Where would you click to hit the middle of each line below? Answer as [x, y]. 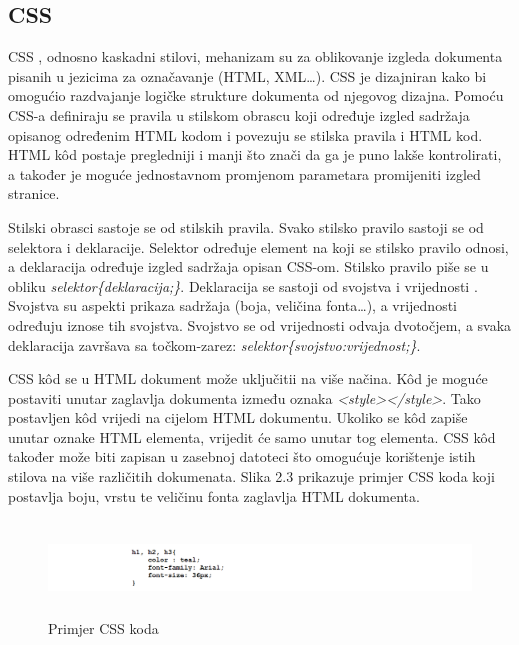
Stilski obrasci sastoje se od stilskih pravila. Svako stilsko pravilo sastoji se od [246, 226]
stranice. [34, 193]
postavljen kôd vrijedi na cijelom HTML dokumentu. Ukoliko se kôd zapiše [238, 417]
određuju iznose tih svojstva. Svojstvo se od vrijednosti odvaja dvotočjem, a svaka [260, 324]
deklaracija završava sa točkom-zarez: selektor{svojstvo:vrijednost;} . [214, 344]
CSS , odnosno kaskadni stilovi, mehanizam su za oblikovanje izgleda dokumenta [255, 56]
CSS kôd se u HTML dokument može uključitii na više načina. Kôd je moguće [248, 378]
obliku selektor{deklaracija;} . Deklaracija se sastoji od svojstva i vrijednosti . [243, 285]
